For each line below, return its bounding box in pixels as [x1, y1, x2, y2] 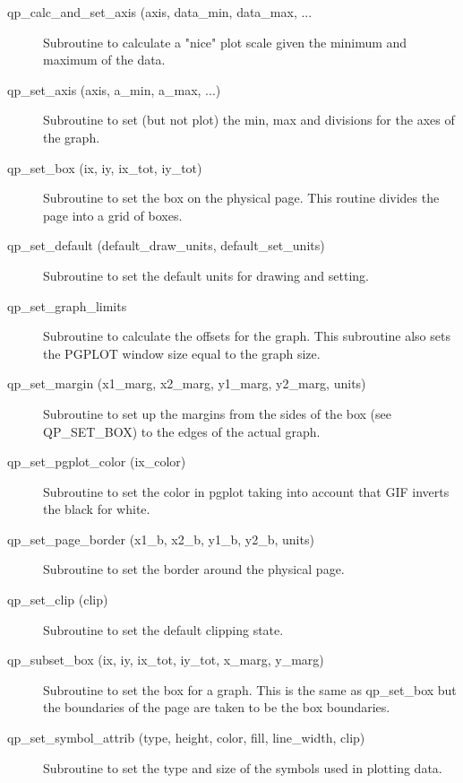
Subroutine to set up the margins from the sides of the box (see [43, 404, 391, 422]
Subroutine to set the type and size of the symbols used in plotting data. [43, 758, 442, 777]
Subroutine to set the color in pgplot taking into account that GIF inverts [43, 482, 450, 500]
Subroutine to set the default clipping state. [43, 620, 284, 639]
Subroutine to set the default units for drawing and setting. [43, 265, 370, 284]
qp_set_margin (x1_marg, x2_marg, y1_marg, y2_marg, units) [7, 374, 366, 393]
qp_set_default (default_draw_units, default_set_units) [7, 236, 325, 255]
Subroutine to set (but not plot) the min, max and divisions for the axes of [43, 110, 455, 129]
